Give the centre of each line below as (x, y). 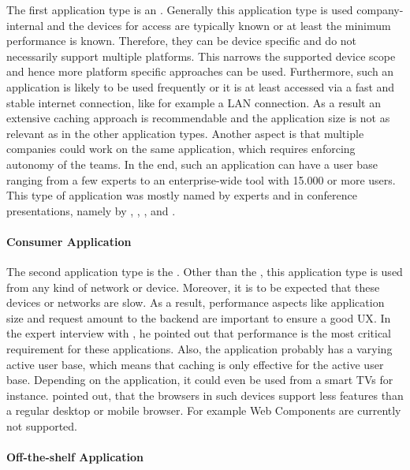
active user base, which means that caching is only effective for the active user (195, 364)
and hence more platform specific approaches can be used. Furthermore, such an (200, 71)
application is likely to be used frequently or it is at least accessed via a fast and (201, 86)
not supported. (42, 426)
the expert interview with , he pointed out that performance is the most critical (199, 333)
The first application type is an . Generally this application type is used (180, 9)
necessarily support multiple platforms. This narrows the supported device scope (201, 56)
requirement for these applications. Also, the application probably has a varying (199, 349)
